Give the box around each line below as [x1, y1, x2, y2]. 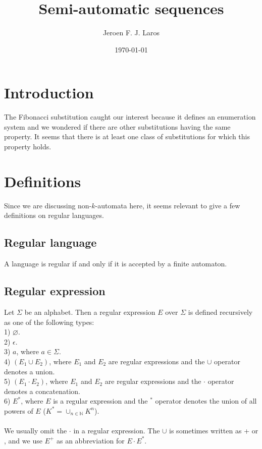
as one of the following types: [4, 316, 94, 327]
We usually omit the [4, 425, 67, 436]
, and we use [4, 435, 42, 445]
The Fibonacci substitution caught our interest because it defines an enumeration [4, 111, 256, 122]
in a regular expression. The [73, 425, 160, 436]
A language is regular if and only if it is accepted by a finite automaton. [4, 258, 227, 269]
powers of [4, 405, 33, 416]
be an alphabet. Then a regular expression [24, 306, 155, 317]
